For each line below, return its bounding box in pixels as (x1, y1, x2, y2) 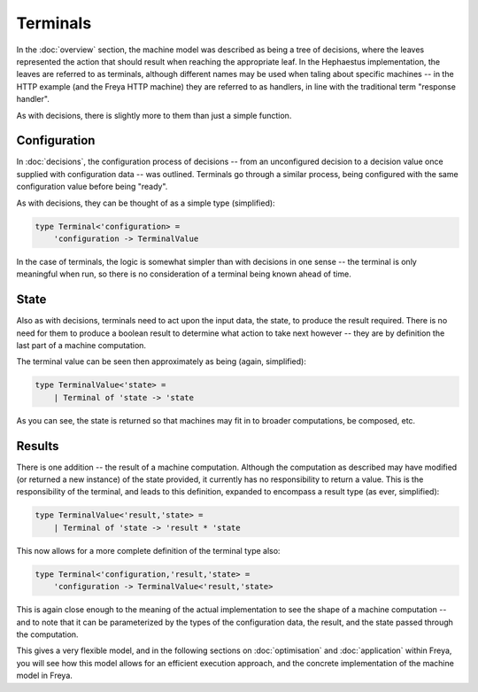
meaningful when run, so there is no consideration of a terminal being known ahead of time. (16, 268, 351, 279)
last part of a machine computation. (16, 340, 146, 351)
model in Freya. (16, 670, 73, 681)
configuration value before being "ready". (16, 182, 168, 192)
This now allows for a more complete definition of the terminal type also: (16, 545, 281, 556)
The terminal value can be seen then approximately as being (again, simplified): (16, 356, 307, 367)
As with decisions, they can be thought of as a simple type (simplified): (16, 198, 275, 208)
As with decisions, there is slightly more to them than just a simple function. (16, 110, 292, 121)
